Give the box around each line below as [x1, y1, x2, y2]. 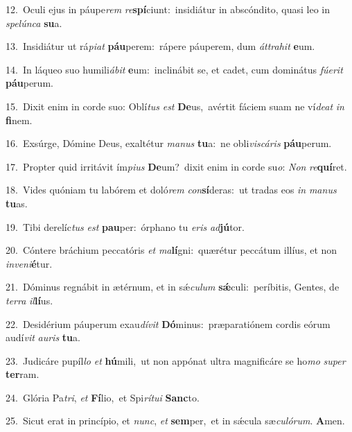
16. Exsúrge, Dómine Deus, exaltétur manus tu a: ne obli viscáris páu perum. [6, 136, 332, 150]
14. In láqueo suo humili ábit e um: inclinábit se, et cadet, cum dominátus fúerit [6, 62, 343, 76]
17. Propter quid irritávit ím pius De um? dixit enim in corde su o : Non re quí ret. [6, 159, 347, 173]
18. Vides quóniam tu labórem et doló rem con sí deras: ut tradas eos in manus [6, 182, 337, 197]
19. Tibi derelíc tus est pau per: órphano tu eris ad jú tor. [6, 219, 245, 234]
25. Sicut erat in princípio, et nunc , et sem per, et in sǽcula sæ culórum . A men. [6, 413, 345, 428]
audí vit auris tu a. [6, 330, 80, 345]
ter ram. [6, 367, 39, 381]
